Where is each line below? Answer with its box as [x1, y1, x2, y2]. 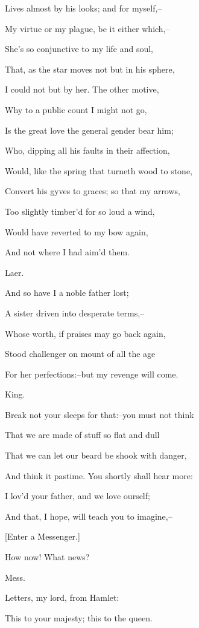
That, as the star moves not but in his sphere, [5, 62, 175, 75]
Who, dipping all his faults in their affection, [5, 144, 170, 157]
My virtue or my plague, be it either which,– [5, 22, 170, 34]
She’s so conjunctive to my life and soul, [5, 42, 154, 55]
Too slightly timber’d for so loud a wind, [5, 204, 155, 217]
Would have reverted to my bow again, [5, 225, 148, 238]
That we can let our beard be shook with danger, [5, 449, 187, 462]
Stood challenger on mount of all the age [5, 347, 156, 360]
